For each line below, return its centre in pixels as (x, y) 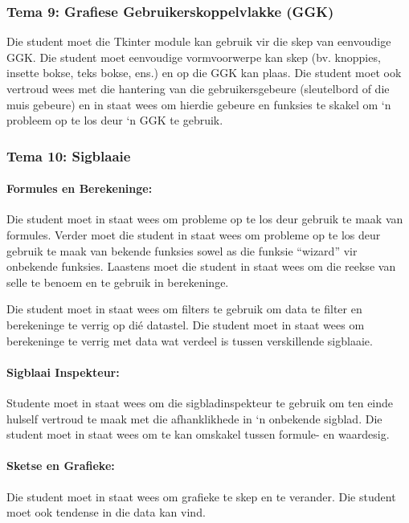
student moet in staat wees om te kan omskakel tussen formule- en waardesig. (198, 434)
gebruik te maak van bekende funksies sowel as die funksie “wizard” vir (182, 250)
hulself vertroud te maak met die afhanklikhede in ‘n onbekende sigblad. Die (194, 418)
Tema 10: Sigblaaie (69, 155)
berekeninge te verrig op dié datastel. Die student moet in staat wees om (186, 324)
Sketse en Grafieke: (61, 466)
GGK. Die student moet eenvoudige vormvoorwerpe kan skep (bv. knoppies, (194, 57)
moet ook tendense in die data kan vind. (106, 512)
